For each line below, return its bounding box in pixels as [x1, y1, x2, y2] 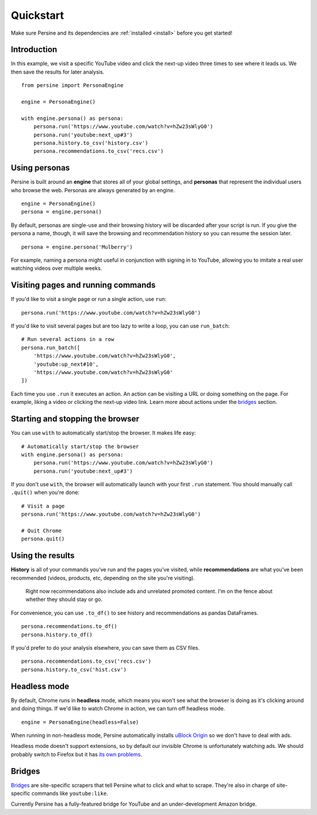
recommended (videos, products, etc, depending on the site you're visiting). [11, 574, 195, 582]
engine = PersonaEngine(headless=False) [21, 719, 139, 726]
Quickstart [11, 9, 65, 22]
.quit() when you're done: [11, 489, 80, 496]
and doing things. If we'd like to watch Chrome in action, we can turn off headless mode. [11, 705, 225, 712]
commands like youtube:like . [31, 790, 109, 797]
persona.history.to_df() [21, 631, 93, 638]
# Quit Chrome [21, 527, 62, 535]
